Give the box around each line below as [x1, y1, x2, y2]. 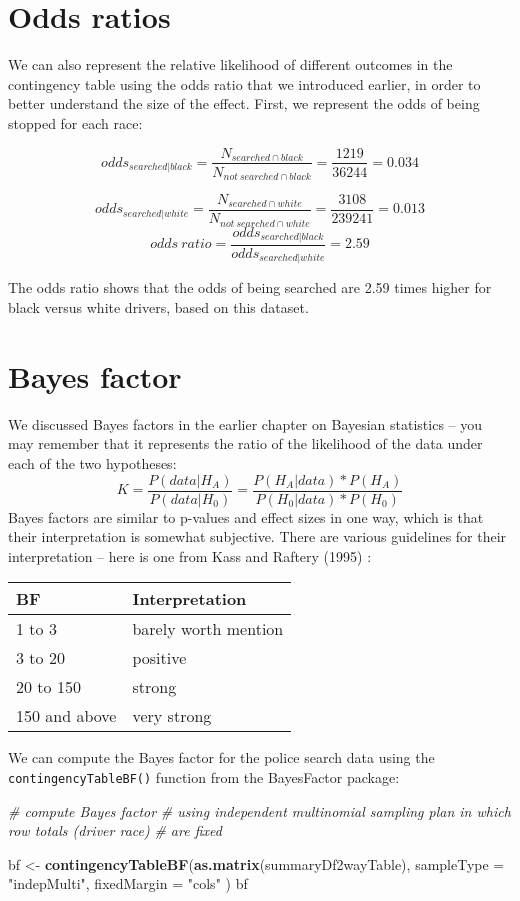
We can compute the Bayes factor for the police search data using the [8, 747, 435, 768]
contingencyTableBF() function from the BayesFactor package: [8, 767, 400, 787]
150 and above [16, 704, 117, 728]
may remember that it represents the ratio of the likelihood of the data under [8, 433, 483, 454]
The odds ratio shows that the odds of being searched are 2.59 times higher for [8, 277, 492, 298]
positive [132, 646, 187, 670]
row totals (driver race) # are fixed [8, 820, 222, 841]
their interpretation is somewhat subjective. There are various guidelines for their [8, 526, 507, 547]
